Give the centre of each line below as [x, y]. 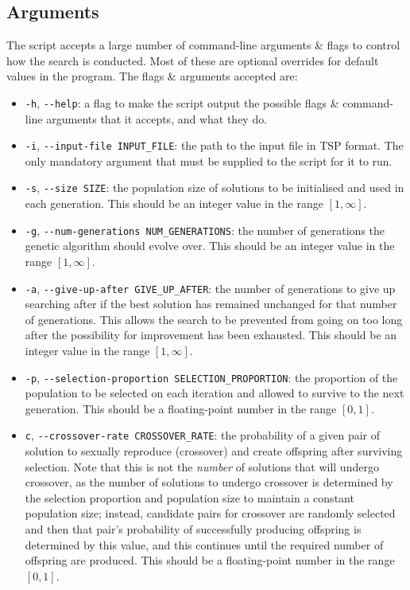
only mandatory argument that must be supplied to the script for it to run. [209, 160]
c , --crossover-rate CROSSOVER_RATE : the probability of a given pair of [203, 435]
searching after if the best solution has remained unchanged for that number [211, 304]
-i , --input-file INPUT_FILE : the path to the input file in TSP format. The [214, 145]
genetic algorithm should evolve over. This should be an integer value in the [210, 246]
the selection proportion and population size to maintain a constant [190, 497]
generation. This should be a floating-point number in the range [181, 408]
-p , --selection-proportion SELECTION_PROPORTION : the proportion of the [211, 377]
